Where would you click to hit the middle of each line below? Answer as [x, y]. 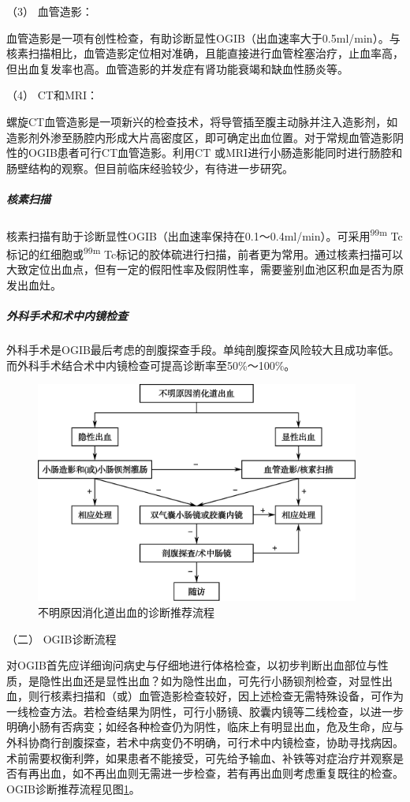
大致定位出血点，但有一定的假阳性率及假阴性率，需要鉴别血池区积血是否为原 [205, 269]
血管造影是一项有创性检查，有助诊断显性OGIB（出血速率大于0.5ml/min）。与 [203, 37]
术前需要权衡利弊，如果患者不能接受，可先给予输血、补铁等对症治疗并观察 [199, 757]
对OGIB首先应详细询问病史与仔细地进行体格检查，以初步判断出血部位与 [192, 665]
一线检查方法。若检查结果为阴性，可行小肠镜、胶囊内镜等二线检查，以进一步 [205, 711]
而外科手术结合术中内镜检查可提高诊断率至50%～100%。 [151, 365]
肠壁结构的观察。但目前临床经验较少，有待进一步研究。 [150, 168]
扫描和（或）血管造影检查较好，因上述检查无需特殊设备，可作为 [238, 696]
